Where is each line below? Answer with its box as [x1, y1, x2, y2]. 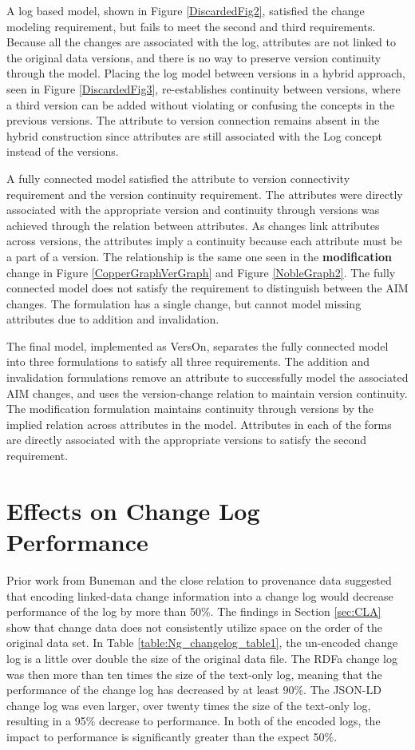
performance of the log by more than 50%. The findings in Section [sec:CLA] [6, 603, 381, 620]
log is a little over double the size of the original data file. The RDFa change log [6, 649, 398, 666]
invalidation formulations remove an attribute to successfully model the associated [6, 369, 409, 386]
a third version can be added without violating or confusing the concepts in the [6, 96, 395, 113]
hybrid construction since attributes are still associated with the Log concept [6, 127, 382, 144]
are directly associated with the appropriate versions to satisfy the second [6, 431, 367, 448]
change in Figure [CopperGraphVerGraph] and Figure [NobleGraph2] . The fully [6, 264, 396, 280]
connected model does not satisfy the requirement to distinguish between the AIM [6, 280, 409, 296]
